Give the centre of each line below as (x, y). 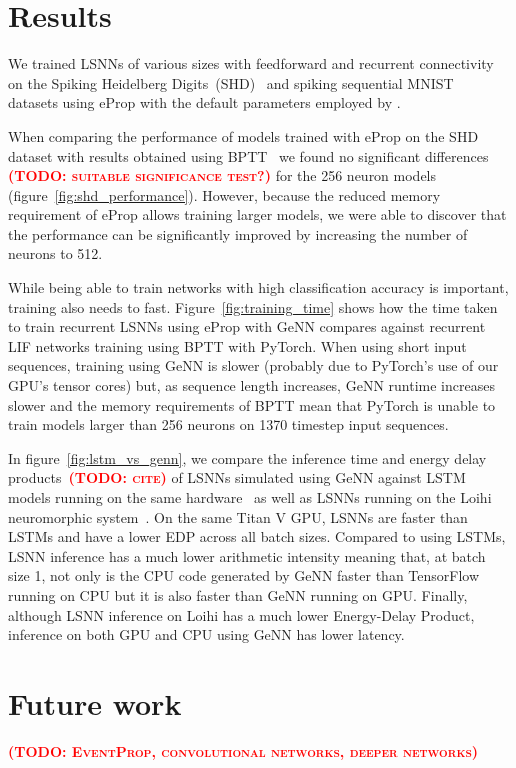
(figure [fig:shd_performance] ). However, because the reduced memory (224, 194)
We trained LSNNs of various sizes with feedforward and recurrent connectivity (251, 63)
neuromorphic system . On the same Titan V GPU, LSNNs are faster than (238, 516)
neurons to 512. (55, 253)
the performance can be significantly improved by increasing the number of (238, 233)
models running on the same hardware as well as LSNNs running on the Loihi (250, 497)
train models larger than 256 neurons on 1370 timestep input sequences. (228, 424)
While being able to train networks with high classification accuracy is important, (258, 287)
